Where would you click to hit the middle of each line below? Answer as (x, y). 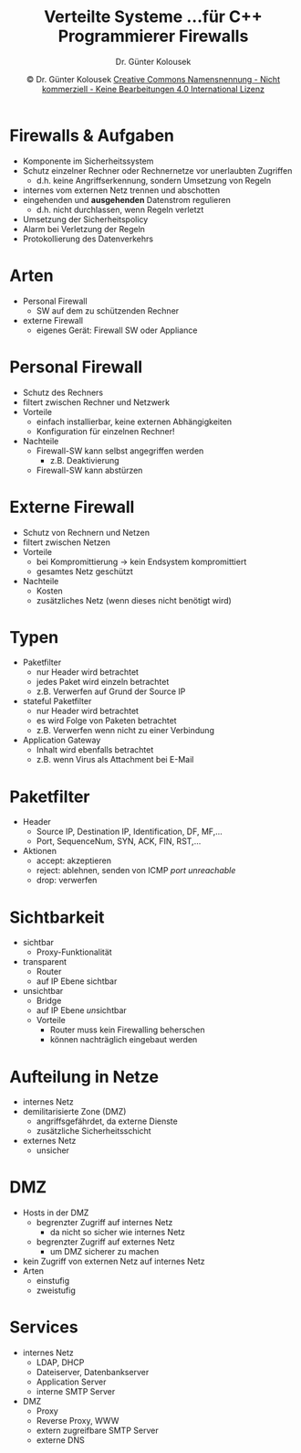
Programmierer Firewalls (153, 36)
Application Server (71, 1382)
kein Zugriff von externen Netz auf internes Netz (114, 1261)
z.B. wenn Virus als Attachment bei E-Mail (115, 760)
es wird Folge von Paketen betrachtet (106, 721)
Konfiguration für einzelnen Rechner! (105, 431)
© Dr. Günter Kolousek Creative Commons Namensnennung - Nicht (153, 79)
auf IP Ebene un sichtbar (82, 1010)
